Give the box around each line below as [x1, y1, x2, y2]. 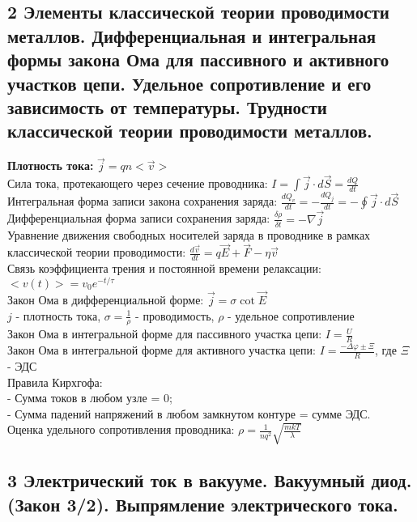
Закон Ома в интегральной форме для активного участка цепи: [7, 342, 316, 359]
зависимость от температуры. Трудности [7, 94, 327, 119]
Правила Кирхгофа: [7, 373, 103, 390]
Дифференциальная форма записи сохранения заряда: [7, 210, 270, 227]
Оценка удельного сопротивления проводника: [7, 421, 235, 438]
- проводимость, [135, 307, 215, 324]
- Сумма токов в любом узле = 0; [7, 389, 172, 406]
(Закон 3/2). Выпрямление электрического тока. [7, 491, 398, 516]
